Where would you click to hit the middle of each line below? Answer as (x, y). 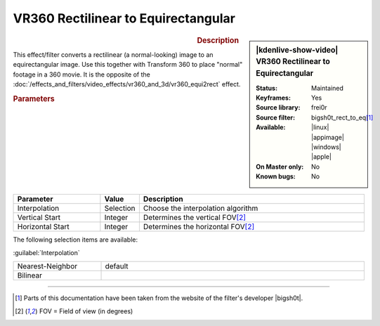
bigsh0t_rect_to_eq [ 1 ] (342, 117)
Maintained (328, 88)
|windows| (326, 147)
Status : (267, 88)
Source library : (278, 107)
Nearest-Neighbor (47, 266)
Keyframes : (274, 98)
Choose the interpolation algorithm (201, 209)
